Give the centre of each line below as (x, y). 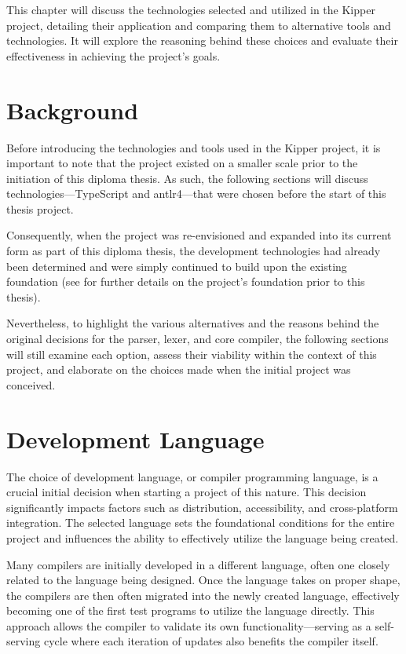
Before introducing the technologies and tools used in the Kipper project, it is (194, 147)
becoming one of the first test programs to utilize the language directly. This (190, 610)
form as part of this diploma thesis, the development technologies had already (194, 251)
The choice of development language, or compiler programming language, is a (192, 476)
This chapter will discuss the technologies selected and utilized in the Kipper (191, 9)
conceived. (31, 384)
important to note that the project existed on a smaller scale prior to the (182, 163)
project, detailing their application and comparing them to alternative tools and (199, 25)
